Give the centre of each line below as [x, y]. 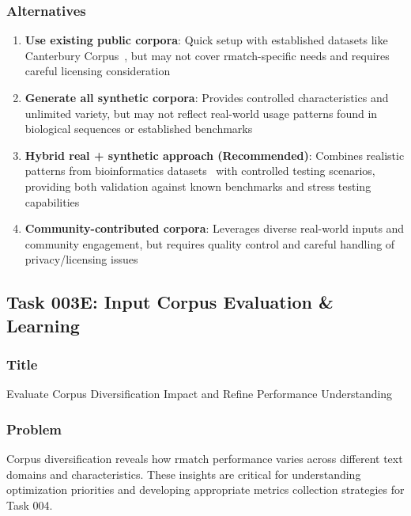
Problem [34, 429]
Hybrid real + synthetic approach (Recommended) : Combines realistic [215, 155]
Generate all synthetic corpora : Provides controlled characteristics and [207, 97]
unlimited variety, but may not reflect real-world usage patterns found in [201, 113]
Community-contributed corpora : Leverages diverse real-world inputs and [215, 228]
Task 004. [30, 505]
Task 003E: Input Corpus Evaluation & [170, 302]
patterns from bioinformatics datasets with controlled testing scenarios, [200, 171]
